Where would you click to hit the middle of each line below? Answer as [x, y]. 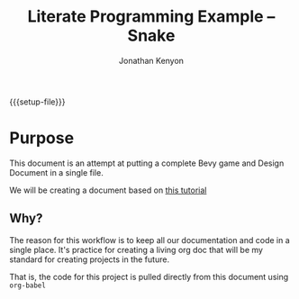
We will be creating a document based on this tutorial [108, 190]
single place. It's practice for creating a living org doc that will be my [136, 249]
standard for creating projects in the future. [89, 259]
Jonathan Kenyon [151, 60]
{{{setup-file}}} [37, 102]
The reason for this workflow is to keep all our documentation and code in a [149, 240]
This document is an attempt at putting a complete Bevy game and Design [147, 163]
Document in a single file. [56, 172]
